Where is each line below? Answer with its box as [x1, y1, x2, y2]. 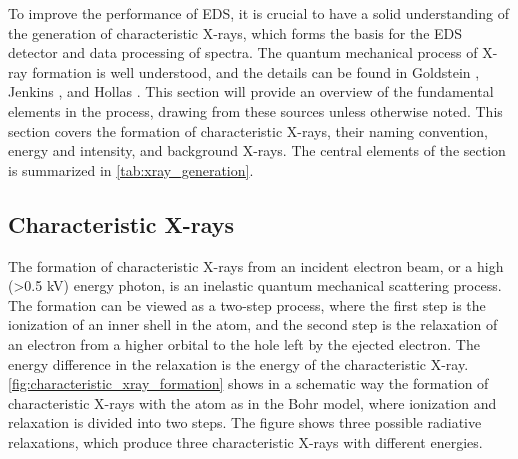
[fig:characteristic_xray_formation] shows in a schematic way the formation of [8, 373, 489, 394]
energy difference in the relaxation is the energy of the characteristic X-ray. [8, 353, 469, 374]
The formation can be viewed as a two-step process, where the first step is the [8, 294, 486, 315]
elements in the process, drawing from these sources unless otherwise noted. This [8, 100, 503, 121]
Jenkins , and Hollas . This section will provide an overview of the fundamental [8, 81, 494, 102]
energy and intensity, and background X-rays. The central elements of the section [8, 140, 506, 161]
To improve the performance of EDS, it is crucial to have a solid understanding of [8, 3, 509, 23]
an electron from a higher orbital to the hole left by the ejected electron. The [8, 333, 480, 354]
